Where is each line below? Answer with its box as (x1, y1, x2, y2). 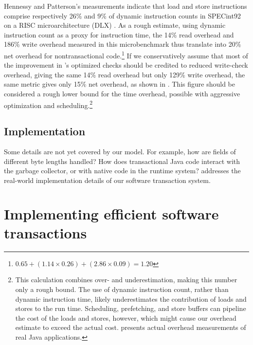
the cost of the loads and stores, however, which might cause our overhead (15, 312, 236, 323)
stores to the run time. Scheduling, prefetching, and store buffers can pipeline (15, 303, 246, 313)
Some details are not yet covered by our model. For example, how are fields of (4, 146, 236, 157)
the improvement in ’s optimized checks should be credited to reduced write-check (4, 60, 248, 70)
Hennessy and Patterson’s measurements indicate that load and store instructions (4, 1, 247, 11)
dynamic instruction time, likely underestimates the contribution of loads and (15, 293, 247, 304)
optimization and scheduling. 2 (4, 98, 93, 110)
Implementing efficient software (4, 203, 219, 223)
